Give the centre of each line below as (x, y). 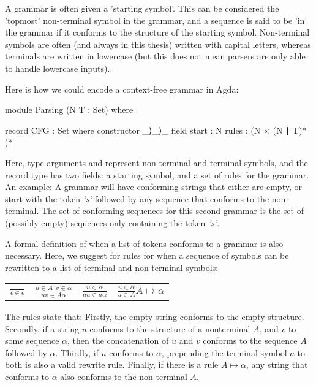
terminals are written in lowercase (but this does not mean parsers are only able (155, 56)
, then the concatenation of (118, 341)
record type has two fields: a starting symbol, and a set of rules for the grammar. (157, 174)
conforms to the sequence (250, 341)
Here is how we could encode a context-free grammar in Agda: (122, 89)
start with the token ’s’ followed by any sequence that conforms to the (137, 198)
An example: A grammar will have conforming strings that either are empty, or (153, 187)
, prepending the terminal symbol (224, 352)
